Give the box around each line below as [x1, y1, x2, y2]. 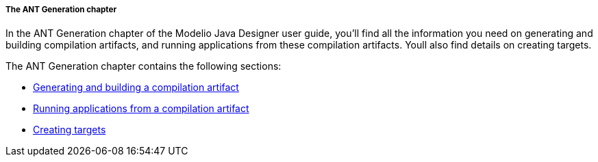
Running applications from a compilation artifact [33, 103, 249, 115]
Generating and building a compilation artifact [33, 81, 239, 94]
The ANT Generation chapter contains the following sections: [5, 60, 282, 72]
